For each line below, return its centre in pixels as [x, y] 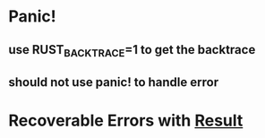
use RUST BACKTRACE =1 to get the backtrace [132, 51]
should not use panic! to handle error [114, 82]
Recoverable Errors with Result [126, 121]
